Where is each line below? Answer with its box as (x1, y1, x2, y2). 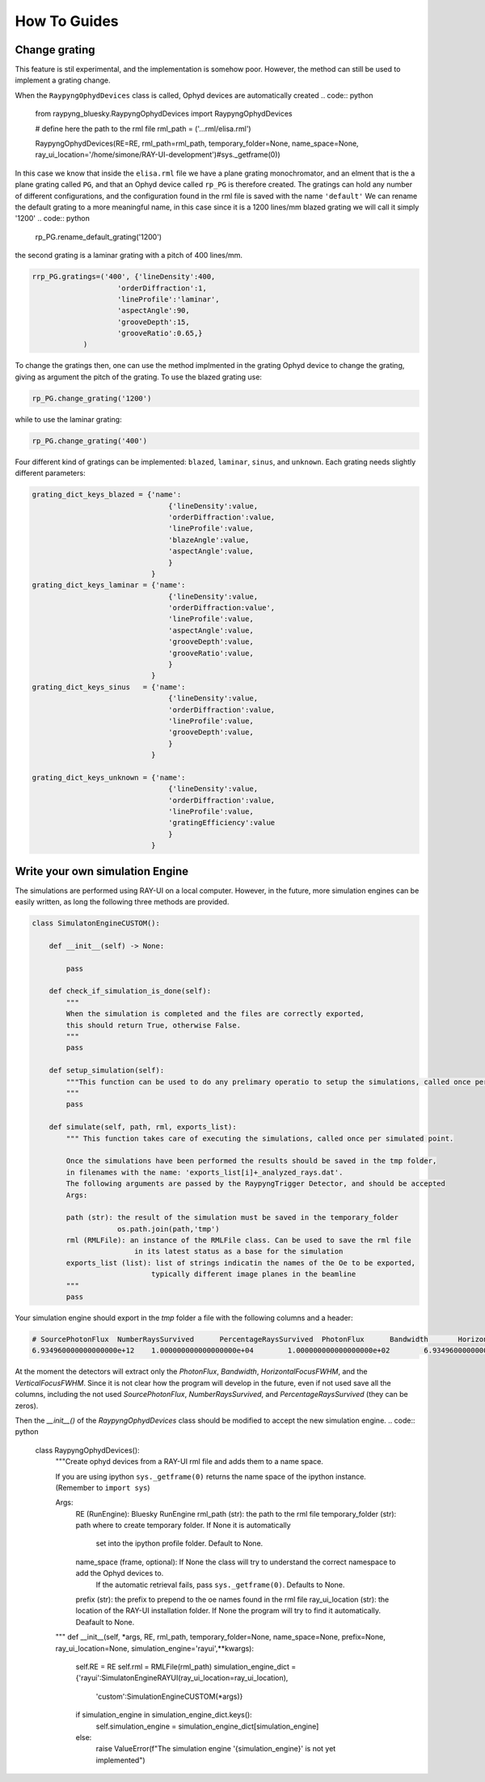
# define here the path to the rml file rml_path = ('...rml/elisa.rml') (35, 124, 251, 133)
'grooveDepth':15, (117, 317, 190, 327)
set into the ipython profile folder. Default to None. (95, 1539, 264, 1548)
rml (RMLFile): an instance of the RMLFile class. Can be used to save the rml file (65, 1236, 411, 1245)
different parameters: (15, 468, 86, 478)
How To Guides (15, 12, 119, 30)
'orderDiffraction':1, (117, 283, 208, 293)
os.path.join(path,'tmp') (117, 1224, 220, 1234)
